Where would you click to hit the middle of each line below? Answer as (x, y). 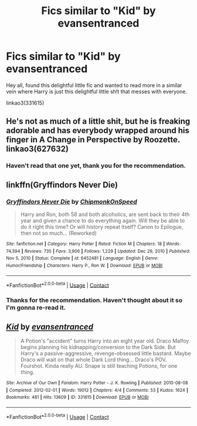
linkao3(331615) (25, 103)
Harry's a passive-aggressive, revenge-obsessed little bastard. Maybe (106, 353)
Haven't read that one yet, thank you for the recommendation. (96, 166)
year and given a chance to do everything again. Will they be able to (103, 220)
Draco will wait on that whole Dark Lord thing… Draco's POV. (94, 360)
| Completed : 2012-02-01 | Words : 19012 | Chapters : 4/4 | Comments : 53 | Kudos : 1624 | (97, 390)
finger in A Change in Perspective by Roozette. (93, 140)
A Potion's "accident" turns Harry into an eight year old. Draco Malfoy (105, 341)
